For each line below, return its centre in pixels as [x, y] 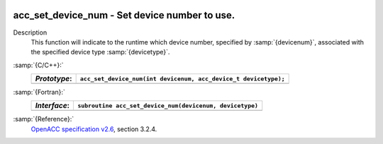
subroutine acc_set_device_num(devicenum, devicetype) [168, 106]
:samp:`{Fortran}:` [39, 92]
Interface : [52, 106]
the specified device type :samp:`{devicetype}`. [100, 52]
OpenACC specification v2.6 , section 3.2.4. [94, 129]
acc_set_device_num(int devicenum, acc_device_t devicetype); [182, 79]
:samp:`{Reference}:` [44, 119]
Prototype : [54, 79]
